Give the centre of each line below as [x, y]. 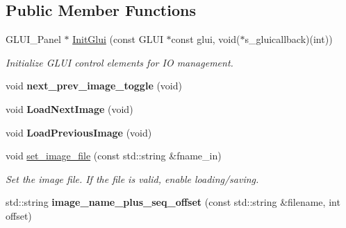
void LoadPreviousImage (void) [79, 132]
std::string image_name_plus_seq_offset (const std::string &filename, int [173, 202]
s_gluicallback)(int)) [289, 39]
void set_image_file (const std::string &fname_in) [114, 156]
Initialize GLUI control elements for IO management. [120, 62]
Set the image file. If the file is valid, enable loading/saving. [132, 178]
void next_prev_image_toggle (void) [94, 86]
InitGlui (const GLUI [118, 39]
